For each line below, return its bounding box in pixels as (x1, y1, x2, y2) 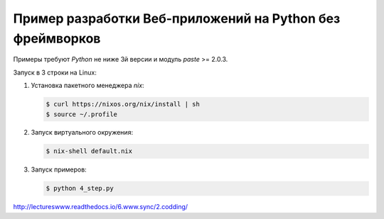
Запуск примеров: (31, 165, 87, 174)
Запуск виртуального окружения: (31, 128, 134, 137)
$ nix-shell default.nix (46, 147, 133, 155)
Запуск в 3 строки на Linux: (13, 68, 97, 77)
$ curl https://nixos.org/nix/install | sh (46, 100, 201, 108)
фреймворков (13, 30, 101, 46)
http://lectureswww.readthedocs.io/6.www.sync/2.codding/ (13, 203, 188, 211)
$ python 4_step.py (46, 184, 114, 193)
